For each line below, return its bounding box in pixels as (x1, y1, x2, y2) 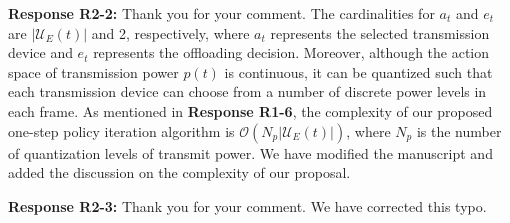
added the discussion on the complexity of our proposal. (8, 162, 351, 183)
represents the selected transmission (270, 22, 490, 43)
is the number (416, 120, 502, 141)
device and (8, 42, 73, 63)
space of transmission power (8, 61, 179, 82)
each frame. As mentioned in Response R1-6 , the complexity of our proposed (8, 100, 493, 121)
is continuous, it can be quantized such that (224, 61, 493, 82)
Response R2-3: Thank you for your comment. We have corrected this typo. (8, 195, 487, 216)
